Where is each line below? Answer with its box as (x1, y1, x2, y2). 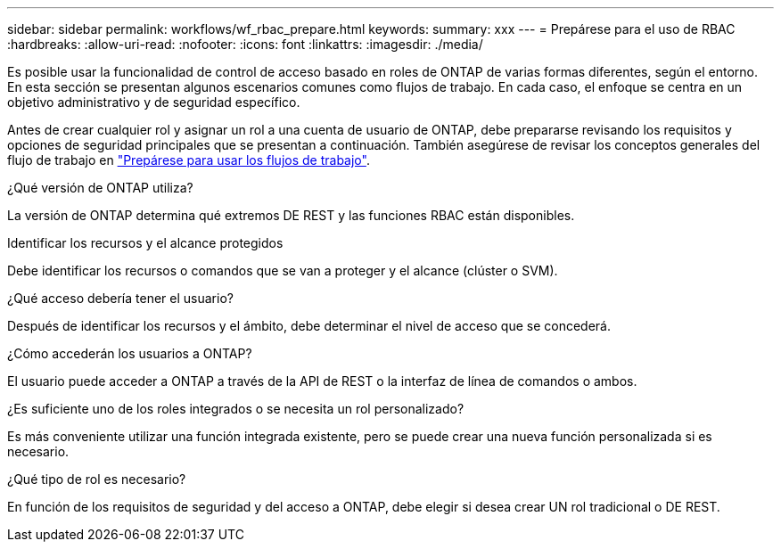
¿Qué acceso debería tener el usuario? (7, 291, 234, 306)
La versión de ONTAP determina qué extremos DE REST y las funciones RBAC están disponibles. (7, 208, 575, 223)
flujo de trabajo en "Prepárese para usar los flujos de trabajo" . (7, 152, 370, 168)
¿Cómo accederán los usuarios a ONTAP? (7, 346, 252, 361)
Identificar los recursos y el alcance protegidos (7, 235, 284, 250)
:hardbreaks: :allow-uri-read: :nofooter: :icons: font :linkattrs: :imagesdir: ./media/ (7, 37, 483, 52)
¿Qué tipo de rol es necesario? (7, 471, 186, 487)
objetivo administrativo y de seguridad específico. (7, 94, 300, 110)
